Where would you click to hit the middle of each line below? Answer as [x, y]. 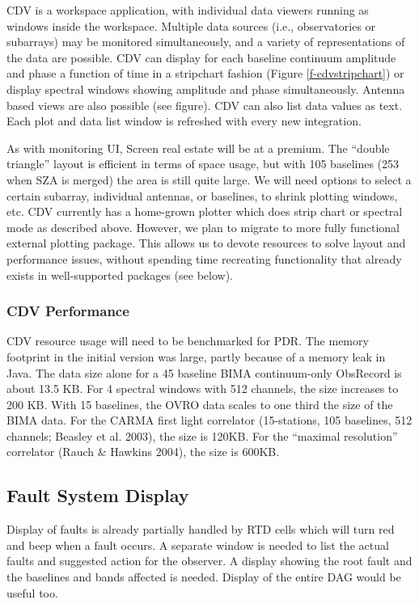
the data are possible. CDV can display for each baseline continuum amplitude [201, 57]
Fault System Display [98, 495]
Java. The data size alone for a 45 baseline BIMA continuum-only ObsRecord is [204, 372]
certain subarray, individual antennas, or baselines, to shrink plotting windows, [202, 195]
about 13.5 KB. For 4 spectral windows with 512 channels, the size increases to [203, 389]
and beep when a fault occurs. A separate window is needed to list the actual [198, 545]
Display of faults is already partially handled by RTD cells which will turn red [201, 529]
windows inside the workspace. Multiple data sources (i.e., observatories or [191, 25]
